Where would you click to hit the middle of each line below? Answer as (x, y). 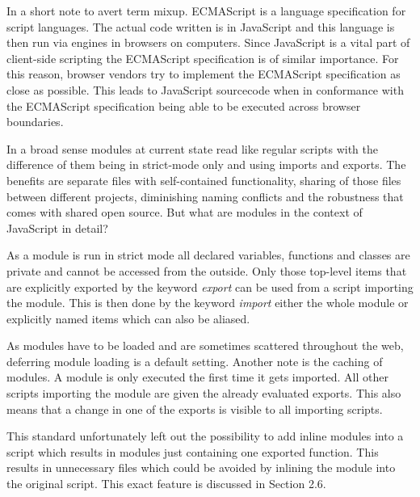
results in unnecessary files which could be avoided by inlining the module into (201, 468)
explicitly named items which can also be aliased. (128, 318)
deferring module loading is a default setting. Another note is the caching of (195, 361)
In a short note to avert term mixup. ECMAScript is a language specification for (206, 11)
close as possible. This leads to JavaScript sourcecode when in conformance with (205, 89)
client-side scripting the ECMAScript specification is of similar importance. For (203, 58)
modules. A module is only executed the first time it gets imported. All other (197, 377)
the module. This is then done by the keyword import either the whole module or (208, 303)
